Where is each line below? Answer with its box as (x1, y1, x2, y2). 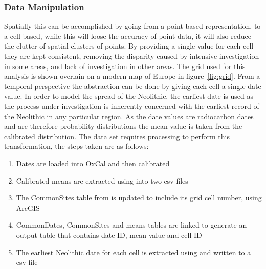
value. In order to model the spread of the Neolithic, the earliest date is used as (4, 91, 254, 101)
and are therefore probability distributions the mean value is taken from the (4, 121, 242, 131)
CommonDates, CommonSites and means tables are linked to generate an (16, 219, 247, 230)
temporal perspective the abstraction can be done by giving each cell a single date (4, 80, 261, 91)
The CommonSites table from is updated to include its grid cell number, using (16, 192, 262, 203)
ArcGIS (16, 202, 40, 213)
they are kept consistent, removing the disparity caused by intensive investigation (4, 51, 259, 61)
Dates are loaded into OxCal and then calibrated (16, 158, 170, 168)
